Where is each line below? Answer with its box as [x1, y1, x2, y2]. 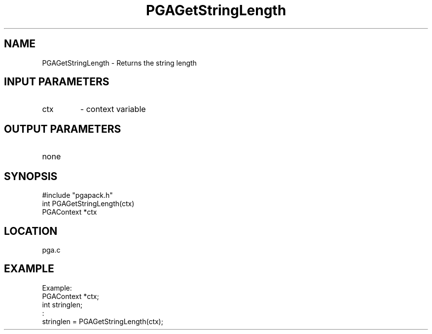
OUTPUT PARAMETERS [4, 122, 121, 135]
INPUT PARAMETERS [4, 75, 109, 88]
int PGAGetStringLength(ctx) [42, 199, 135, 208]
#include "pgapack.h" [42, 191, 113, 200]
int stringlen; [42, 300, 83, 309]
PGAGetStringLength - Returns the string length [42, 58, 197, 67]
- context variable [80, 104, 146, 114]
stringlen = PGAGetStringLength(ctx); [42, 317, 163, 326]
